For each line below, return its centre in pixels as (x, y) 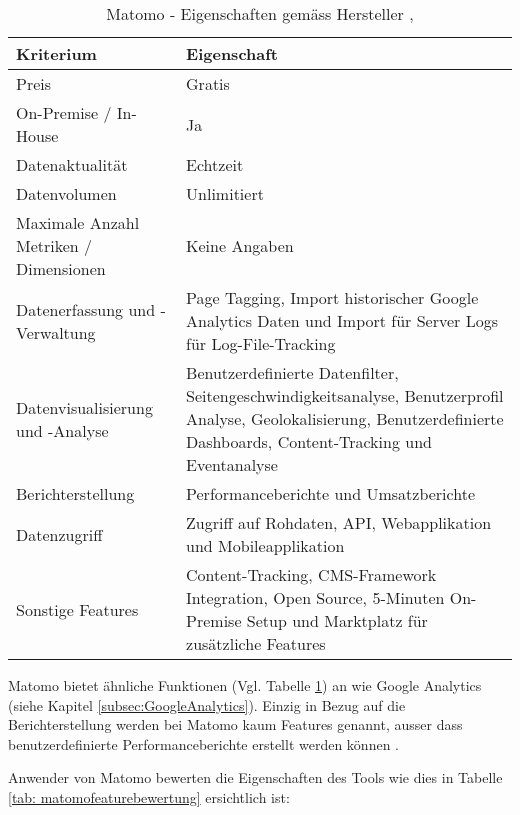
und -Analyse (62, 430)
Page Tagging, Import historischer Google (332, 297)
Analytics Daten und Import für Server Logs (342, 320)
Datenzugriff (59, 534)
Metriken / (54, 245)
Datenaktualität (72, 164)
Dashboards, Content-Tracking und (309, 441)
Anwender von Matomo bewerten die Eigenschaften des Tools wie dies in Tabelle (255, 777)
